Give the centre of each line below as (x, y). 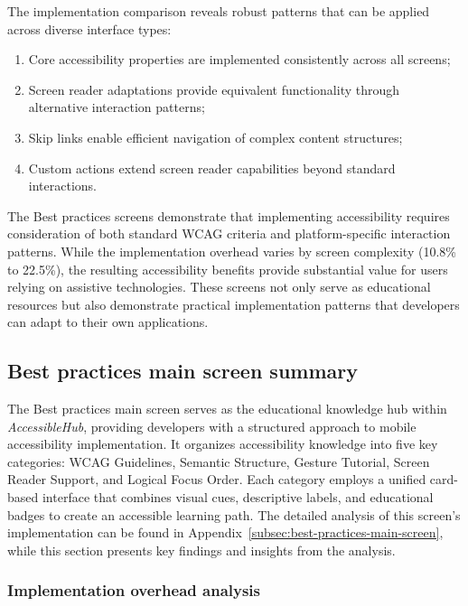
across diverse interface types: (89, 28)
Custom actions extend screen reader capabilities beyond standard (212, 168)
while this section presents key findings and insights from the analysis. (201, 550)
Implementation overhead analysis (134, 590)
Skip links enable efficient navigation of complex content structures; (215, 137)
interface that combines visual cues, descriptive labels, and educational (238, 497)
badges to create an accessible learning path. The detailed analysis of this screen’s (234, 514)
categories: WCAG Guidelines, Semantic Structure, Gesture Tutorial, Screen (219, 461)
